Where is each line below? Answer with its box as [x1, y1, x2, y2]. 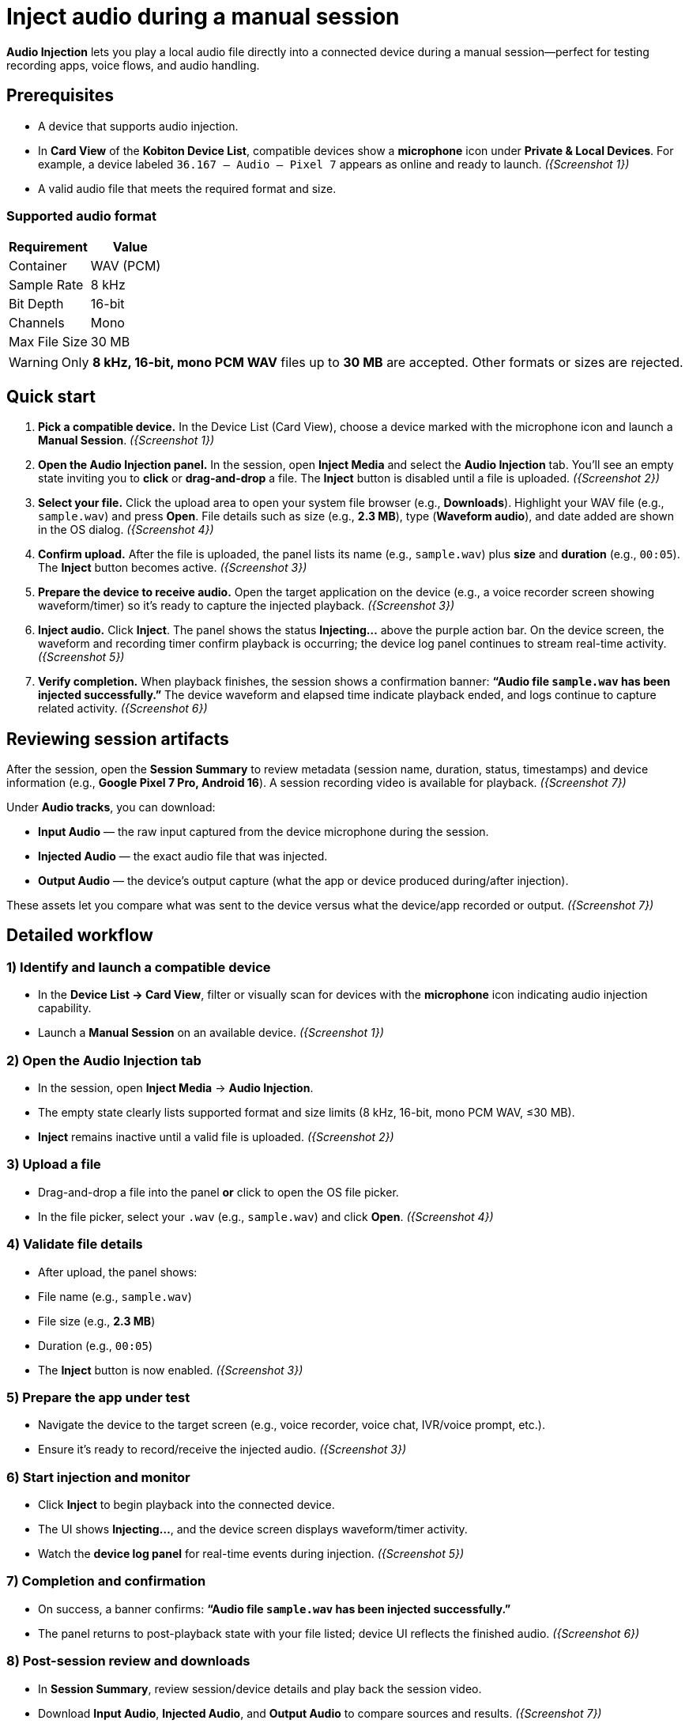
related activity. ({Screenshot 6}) [38, 701, 208, 716]
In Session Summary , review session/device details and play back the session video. [38, 1681, 482, 1696]
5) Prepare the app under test [6, 1389, 190, 1405]
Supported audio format [6, 207, 157, 224]
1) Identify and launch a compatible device [6, 958, 271, 975]
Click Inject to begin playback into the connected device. [38, 1498, 335, 1511]
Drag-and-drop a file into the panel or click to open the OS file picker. [38, 1185, 399, 1199]
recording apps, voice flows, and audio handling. [6, 58, 260, 72]
